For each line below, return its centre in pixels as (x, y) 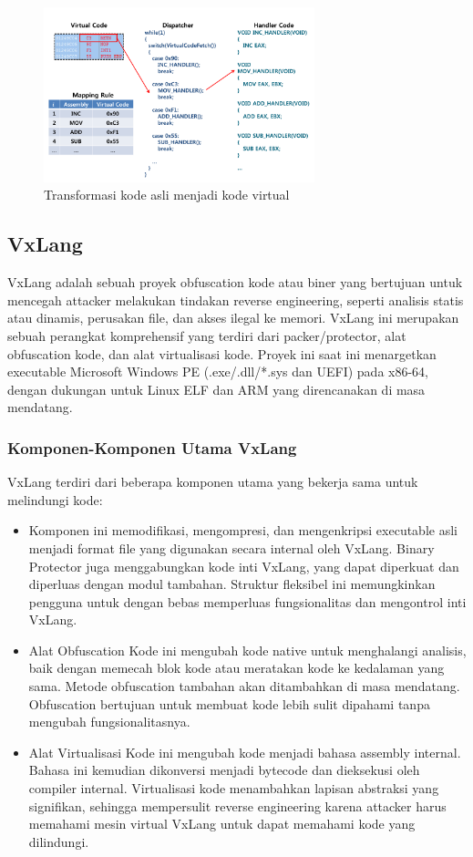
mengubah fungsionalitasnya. (109, 722)
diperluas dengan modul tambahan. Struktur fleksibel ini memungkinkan (232, 584)
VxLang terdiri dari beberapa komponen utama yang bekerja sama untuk (213, 482)
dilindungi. (59, 841)
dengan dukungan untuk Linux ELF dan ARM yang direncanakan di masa (216, 389)
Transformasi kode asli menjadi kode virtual (167, 195)
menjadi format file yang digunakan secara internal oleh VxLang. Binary (231, 547)
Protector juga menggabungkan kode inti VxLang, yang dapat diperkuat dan (244, 566)
